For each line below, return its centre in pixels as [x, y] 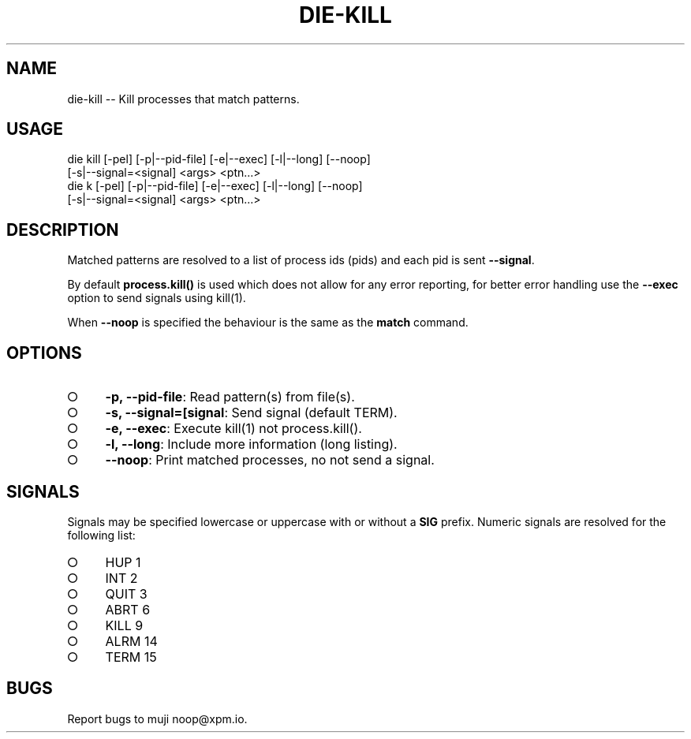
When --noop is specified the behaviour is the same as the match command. [268, 323]
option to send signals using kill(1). [157, 298]
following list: [101, 535]
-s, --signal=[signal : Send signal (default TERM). [251, 413]
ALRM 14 [131, 641]
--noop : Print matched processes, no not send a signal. [270, 460]
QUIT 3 [126, 593]
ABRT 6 [128, 609]
